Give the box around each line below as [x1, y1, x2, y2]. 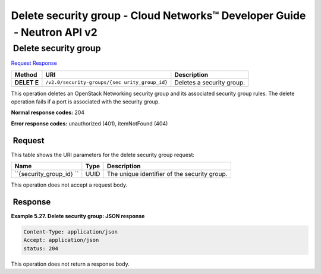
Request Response [11, 59, 58, 67]
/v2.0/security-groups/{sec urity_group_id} [45, 79, 168, 86]
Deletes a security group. [174, 78, 246, 86]
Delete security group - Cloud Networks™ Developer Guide [11, 9, 306, 22]
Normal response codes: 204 [11, 109, 85, 116]
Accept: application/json [23, 237, 99, 244]
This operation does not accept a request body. [11, 181, 128, 188]
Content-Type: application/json [23, 228, 118, 235]
